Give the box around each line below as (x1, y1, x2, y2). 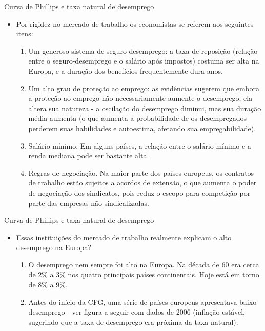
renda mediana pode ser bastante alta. (28, 150, 149, 161)
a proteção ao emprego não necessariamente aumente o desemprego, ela (28, 93, 253, 104)
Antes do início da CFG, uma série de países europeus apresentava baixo (28, 296, 257, 307)
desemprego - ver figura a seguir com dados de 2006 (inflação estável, (28, 306, 245, 317)
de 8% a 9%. (28, 279, 68, 290)
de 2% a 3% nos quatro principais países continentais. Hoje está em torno (28, 269, 259, 280)
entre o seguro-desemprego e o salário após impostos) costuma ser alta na (28, 55, 259, 66)
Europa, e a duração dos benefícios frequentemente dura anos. (28, 65, 223, 76)
